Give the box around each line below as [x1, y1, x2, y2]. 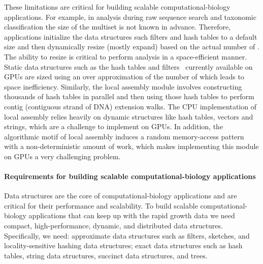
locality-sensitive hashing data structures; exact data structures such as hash [4, 240, 243, 251]
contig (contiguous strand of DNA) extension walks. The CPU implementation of [4, 101, 256, 111]
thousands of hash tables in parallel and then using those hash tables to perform [4, 91, 254, 102]
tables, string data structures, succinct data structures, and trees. [4, 250, 208, 260]
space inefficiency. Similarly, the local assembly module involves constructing [4, 81, 242, 92]
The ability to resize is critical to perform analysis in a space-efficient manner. [4, 51, 247, 62]
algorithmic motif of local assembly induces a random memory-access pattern [4, 131, 244, 141]
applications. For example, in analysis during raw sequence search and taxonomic [4, 11, 256, 22]
